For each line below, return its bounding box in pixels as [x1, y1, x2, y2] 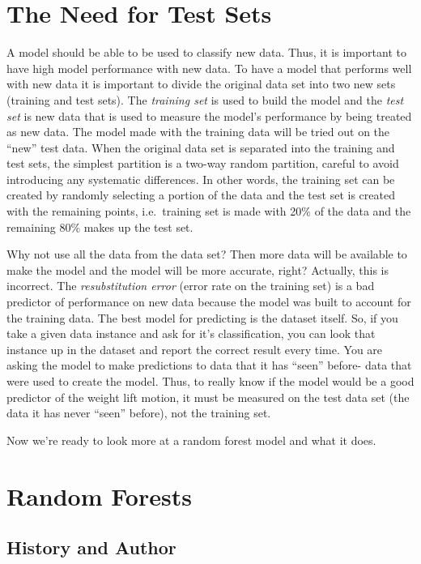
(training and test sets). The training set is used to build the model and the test [6, 91, 404, 108]
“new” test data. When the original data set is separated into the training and [6, 139, 395, 156]
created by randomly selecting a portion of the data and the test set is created [6, 186, 395, 203]
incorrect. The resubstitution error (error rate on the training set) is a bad [6, 277, 375, 294]
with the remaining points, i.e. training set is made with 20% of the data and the [6, 203, 411, 220]
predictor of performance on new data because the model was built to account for [6, 293, 411, 310]
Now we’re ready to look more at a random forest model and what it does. [6, 431, 376, 448]
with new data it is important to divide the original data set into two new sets [6, 75, 396, 92]
